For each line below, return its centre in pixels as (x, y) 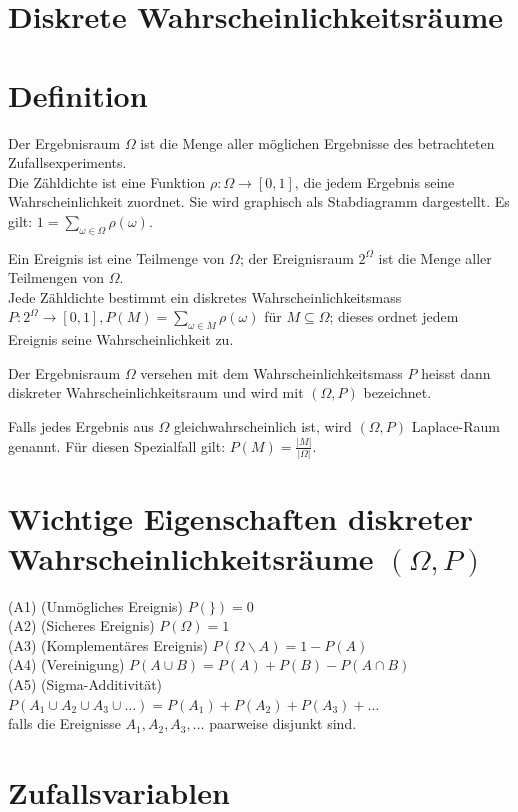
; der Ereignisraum (296, 257)
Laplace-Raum (456, 426)
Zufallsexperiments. (67, 162)
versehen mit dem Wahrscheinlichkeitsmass (271, 372)
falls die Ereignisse (64, 723)
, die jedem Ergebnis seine (374, 181)
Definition (78, 94)
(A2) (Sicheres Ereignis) (81, 625)
